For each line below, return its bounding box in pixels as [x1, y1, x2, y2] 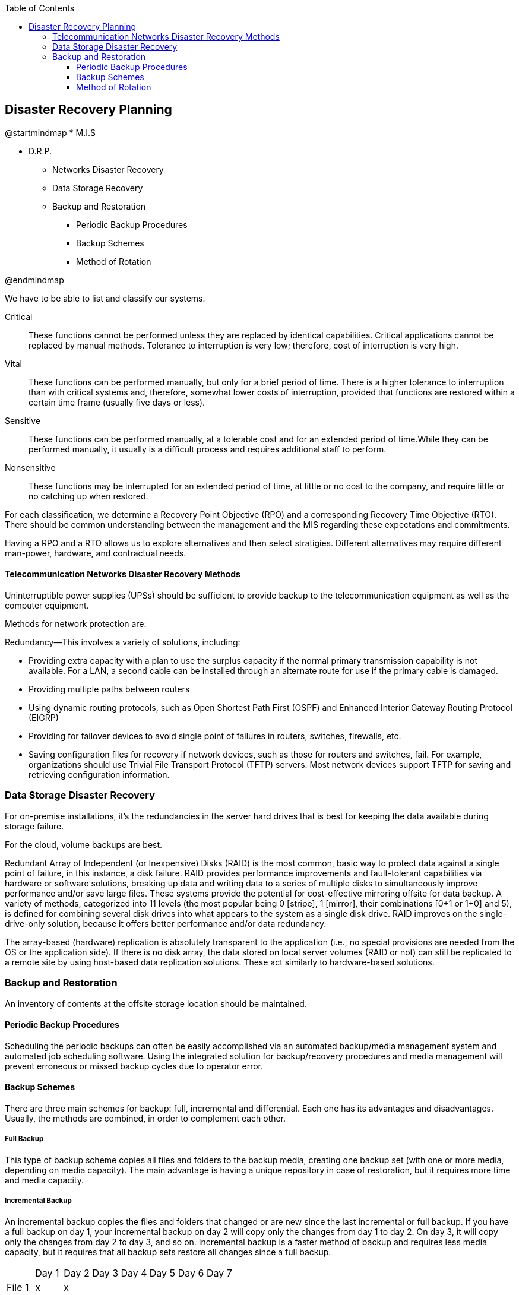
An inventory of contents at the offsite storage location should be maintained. [5, 998, 307, 1009]
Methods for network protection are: [5, 619, 147, 629]
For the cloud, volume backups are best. [5, 839, 163, 850]
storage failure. [5, 821, 64, 831]
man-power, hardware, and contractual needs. [5, 547, 186, 558]
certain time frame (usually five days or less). [29, 397, 205, 407]
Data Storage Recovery [52, 182, 143, 193]
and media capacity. [5, 1174, 84, 1185]
